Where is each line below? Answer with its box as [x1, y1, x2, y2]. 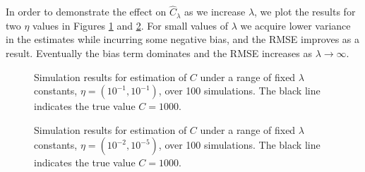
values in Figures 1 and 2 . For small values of [32, 18, 228, 32]
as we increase [184, 4, 246, 19]
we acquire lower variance [240, 18, 351, 32]
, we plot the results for [254, 4, 356, 19]
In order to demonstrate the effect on [6, 4, 167, 19]
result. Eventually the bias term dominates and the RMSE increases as [6, 46, 312, 60]
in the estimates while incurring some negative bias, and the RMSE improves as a [6, 32, 360, 47]
